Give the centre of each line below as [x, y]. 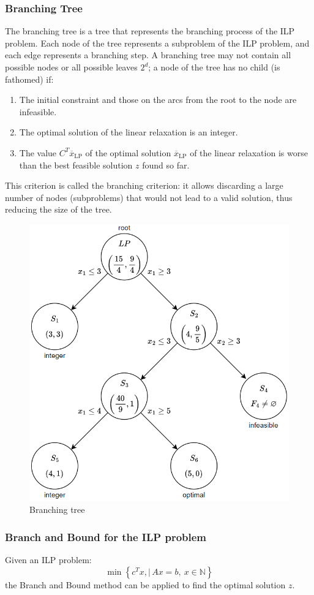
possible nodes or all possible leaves [71, 67]
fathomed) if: [29, 79]
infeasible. [38, 111]
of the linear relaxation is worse [249, 152]
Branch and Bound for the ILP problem [106, 536]
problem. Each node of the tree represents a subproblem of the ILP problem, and [157, 43]
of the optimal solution [128, 152]
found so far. [166, 165]
